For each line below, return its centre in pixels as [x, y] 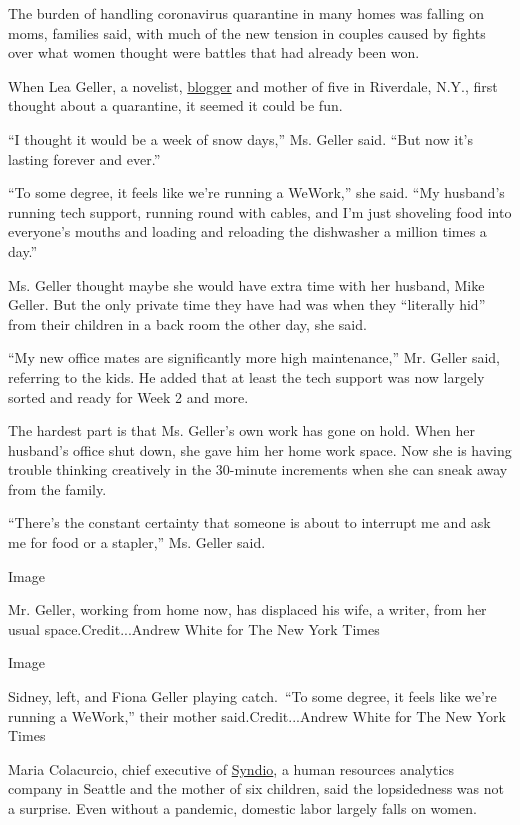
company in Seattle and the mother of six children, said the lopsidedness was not [256, 788]
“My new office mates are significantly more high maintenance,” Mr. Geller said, [254, 357]
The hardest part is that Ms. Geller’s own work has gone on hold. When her [241, 430]
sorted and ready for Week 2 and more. [128, 396]
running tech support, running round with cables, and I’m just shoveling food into [260, 211]
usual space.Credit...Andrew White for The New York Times [194, 628]
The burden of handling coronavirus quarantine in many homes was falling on [246, 13]
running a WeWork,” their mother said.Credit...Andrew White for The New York [257, 715]
